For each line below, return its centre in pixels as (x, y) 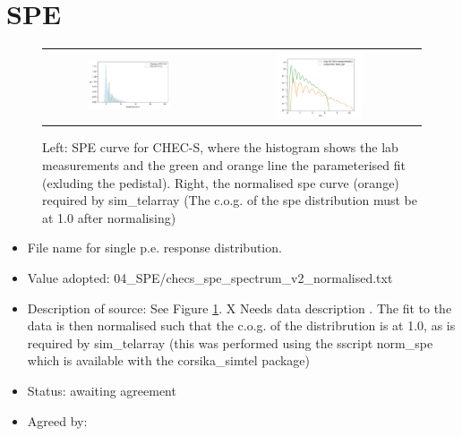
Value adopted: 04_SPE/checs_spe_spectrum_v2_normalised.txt (210, 278)
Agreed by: (57, 420)
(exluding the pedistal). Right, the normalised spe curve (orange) (221, 182)
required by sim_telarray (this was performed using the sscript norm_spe (230, 342)
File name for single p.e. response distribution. (154, 248)
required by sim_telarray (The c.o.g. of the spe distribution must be (230, 200)
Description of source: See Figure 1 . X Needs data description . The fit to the (240, 308)
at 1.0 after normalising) (109, 217)
